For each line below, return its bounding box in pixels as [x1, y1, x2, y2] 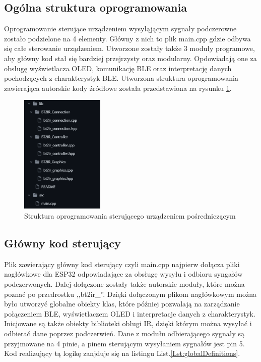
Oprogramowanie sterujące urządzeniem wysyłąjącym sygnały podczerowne [4, 23, 237, 34]
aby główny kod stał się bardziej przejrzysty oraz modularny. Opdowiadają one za [4, 53, 257, 63]
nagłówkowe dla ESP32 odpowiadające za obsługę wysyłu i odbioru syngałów [4, 269, 243, 279]
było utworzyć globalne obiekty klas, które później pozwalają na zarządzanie [4, 298, 240, 309]
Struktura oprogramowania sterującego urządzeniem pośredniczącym [24, 210, 236, 221]
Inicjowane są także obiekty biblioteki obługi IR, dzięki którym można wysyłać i [4, 318, 252, 329]
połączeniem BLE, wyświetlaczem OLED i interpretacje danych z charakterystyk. [4, 308, 255, 319]
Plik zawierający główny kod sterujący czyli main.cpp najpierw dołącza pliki [4, 258, 240, 269]
